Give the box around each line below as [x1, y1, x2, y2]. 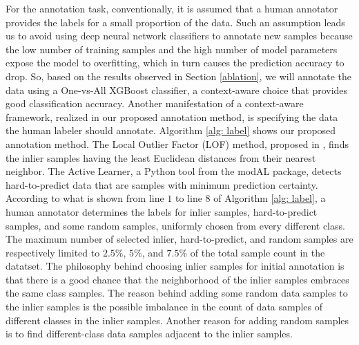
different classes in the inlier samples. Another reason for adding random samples [6, 313, 349, 327]
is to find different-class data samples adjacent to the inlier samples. [6, 326, 293, 341]
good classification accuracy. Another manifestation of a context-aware [6, 96, 304, 111]
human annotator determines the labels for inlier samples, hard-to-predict [6, 204, 318, 218]
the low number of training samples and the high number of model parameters [6, 41, 338, 56]
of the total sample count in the [190, 245, 325, 259]
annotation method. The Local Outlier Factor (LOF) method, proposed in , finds [6, 136, 349, 151]
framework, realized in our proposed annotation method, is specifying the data [6, 109, 338, 124]
